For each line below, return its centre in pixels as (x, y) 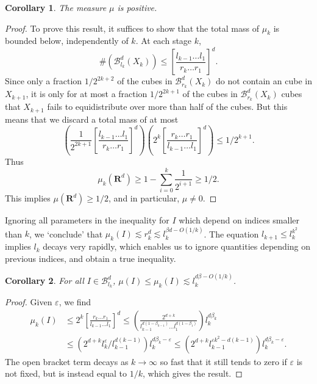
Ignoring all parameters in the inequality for (87, 220)
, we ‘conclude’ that (66, 234)
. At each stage (164, 41)
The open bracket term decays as (67, 361)
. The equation (231, 234)
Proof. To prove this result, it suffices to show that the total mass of (132, 28)
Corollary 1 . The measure (56, 7)
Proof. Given (29, 302)
